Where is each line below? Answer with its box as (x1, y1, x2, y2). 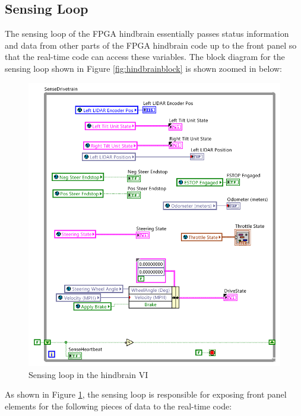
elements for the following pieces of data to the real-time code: (5, 399, 232, 412)
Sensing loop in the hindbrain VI (28, 368, 148, 380)
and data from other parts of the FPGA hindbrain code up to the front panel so (5, 39, 297, 51)
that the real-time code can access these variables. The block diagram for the (5, 50, 285, 63)
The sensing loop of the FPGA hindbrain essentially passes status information (5, 27, 289, 40)
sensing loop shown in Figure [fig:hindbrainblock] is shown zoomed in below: (5, 62, 282, 74)
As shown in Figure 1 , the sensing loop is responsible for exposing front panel (5, 388, 287, 401)
